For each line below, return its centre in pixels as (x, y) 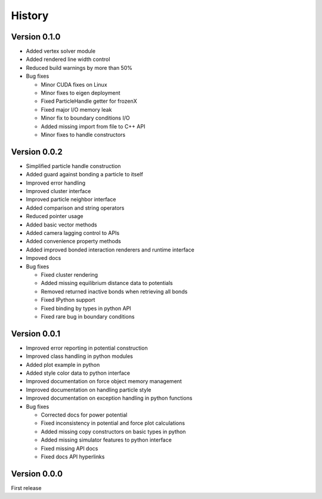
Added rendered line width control (68, 59)
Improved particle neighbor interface (71, 200)
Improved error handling (56, 183)
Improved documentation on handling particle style (89, 390)
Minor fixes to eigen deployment (80, 93)
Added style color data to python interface (78, 373)
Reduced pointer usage (55, 216)
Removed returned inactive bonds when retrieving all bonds (114, 291)
